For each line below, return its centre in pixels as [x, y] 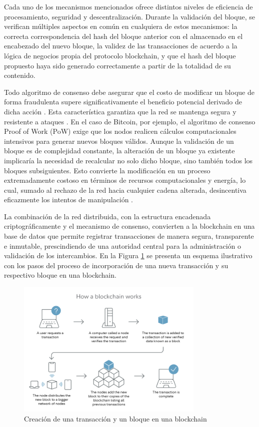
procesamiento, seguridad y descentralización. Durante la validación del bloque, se [129, 16]
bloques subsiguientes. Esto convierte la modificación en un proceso [107, 170]
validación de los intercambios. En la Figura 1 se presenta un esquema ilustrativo [128, 255]
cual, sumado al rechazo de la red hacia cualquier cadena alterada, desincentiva [125, 190]
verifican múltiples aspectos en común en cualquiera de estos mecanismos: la [121, 26]
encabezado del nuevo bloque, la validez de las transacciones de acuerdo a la [121, 46]
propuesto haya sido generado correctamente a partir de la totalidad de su [117, 65]
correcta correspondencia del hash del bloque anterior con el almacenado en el [123, 36]
